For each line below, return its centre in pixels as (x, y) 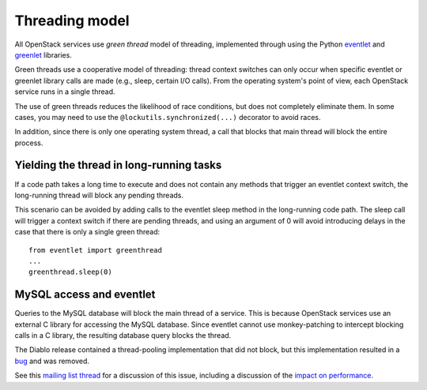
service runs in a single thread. (65, 92)
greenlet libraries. (43, 54)
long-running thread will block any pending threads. (99, 195)
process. (29, 143)
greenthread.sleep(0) (70, 272)
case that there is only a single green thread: (87, 232)
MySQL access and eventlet (85, 295)
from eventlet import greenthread (95, 250)
